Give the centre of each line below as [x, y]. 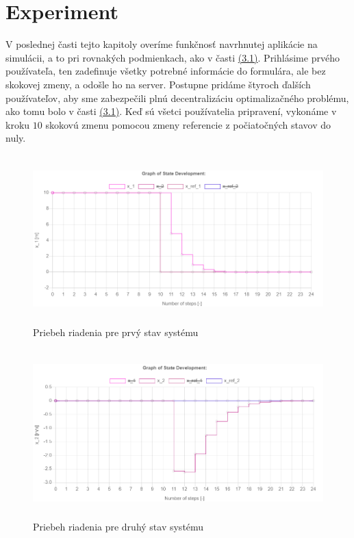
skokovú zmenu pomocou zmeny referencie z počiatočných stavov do [188, 124]
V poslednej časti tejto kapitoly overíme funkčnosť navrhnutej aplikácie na [162, 44]
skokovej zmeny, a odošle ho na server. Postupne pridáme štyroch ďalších [158, 84]
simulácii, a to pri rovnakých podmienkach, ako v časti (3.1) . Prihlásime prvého [173, 57]
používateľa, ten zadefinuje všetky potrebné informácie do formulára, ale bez [166, 71]
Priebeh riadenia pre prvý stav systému [116, 332]
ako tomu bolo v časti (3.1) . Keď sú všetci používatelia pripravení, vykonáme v [171, 111]
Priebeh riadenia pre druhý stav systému [118, 526]
